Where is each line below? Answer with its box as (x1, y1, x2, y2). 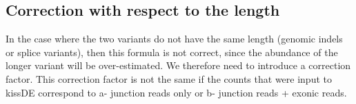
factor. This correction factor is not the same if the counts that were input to (6, 71, 332, 86)
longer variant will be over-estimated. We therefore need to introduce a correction (6, 58, 351, 73)
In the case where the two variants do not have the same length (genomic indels (6, 31, 343, 46)
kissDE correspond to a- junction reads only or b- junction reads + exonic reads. (6, 85, 347, 99)
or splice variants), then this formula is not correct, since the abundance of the (6, 44, 338, 59)
